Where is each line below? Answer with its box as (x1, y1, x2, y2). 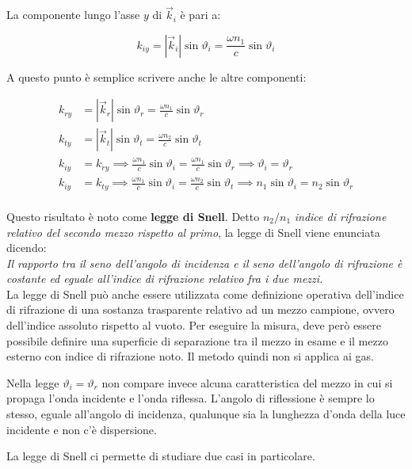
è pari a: (180, 6, 221, 23)
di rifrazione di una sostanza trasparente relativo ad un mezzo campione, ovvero (6, 301, 395, 318)
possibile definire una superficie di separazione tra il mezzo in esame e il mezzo (6, 332, 388, 349)
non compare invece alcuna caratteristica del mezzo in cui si (101, 374, 393, 391)
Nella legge (6, 374, 59, 391)
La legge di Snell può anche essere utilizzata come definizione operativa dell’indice (6, 285, 404, 302)
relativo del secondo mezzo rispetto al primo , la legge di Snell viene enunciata (6, 223, 380, 240)
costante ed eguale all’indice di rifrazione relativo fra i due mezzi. (6, 270, 323, 287)
